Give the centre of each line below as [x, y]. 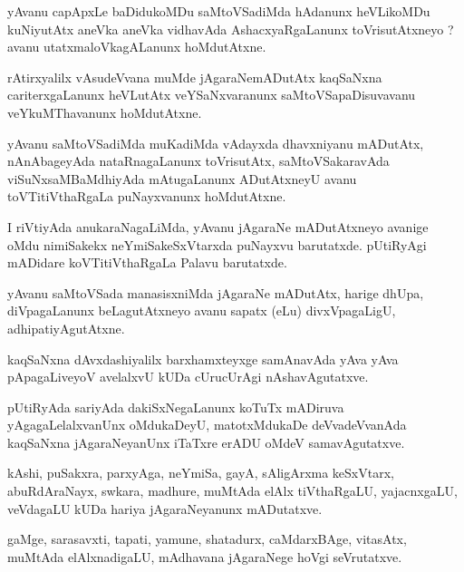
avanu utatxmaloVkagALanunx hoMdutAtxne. [137, 47]
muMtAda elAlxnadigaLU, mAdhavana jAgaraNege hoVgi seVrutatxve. [205, 556]
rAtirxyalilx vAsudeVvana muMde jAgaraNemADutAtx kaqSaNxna [195, 77]
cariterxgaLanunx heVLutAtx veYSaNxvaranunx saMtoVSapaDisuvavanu [212, 95]
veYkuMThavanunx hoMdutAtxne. [105, 112]
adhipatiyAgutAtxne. [66, 328]
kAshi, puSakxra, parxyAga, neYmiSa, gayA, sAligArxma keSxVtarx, [201, 473]
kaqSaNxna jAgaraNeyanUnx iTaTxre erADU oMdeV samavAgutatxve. [206, 442]
